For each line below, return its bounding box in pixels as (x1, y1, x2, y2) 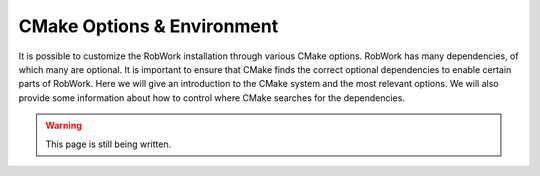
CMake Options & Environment (18, 15, 279, 37)
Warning (45, 120, 82, 132)
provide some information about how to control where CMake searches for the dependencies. (18, 91, 405, 104)
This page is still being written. (45, 138, 172, 150)
